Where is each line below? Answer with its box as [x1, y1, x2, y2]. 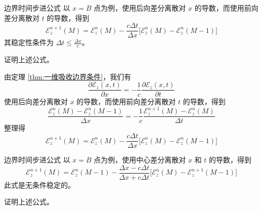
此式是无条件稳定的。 [4, 179, 75, 190]
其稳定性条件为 [4, 37, 54, 48]
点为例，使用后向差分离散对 [94, 3, 186, 13]
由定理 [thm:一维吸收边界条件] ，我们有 [4, 71, 132, 81]
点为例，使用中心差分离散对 [94, 154, 186, 165]
